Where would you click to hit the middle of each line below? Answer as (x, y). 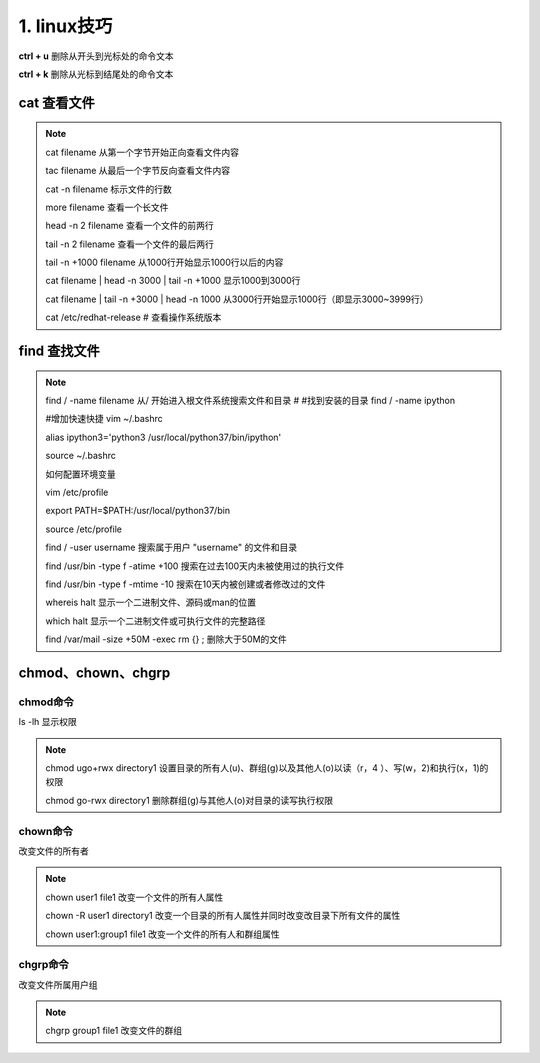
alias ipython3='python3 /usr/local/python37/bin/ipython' (163, 437)
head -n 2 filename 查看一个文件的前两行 (129, 226)
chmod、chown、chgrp (94, 672)
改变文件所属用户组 (58, 984)
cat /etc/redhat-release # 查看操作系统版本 (133, 317)
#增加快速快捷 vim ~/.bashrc (104, 419)
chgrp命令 (43, 965)
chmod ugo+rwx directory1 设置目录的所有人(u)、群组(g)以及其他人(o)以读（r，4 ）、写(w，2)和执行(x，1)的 (267, 768)
